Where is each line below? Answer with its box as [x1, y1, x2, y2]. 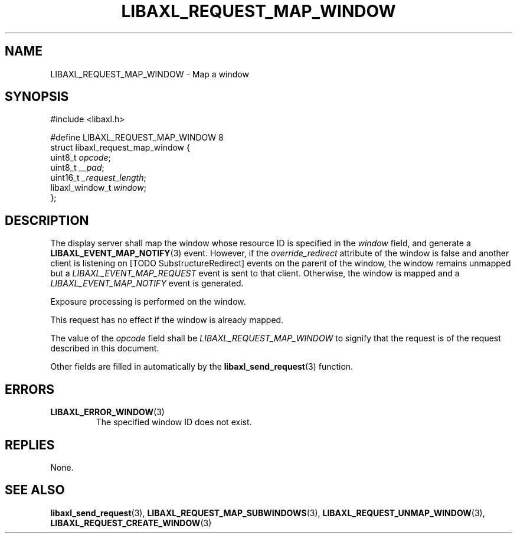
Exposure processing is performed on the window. [50, 296, 246, 307]
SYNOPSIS [5, 89, 69, 105]
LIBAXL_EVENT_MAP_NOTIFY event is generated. [50, 278, 244, 289]
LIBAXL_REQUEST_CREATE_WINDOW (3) [50, 517, 212, 528]
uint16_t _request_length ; [50, 172, 146, 183]
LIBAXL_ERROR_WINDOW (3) [50, 407, 165, 418]
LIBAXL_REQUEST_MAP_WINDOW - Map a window [50, 69, 249, 79]
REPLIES [5, 437, 55, 452]
